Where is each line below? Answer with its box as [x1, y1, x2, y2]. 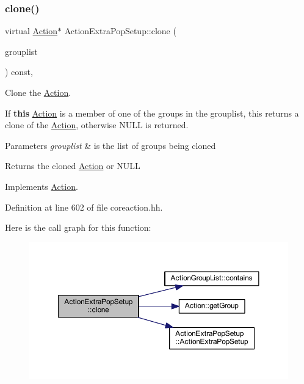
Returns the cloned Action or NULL [5, 159, 140, 172]
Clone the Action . [5, 86, 71, 98]
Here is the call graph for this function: [5, 221, 151, 234]
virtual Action [5, 24, 58, 37]
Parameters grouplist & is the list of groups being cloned [5, 139, 216, 151]
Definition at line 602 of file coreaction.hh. [5, 200, 163, 213]
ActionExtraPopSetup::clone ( [64, 24, 176, 37]
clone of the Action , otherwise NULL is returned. [5, 118, 189, 131]
